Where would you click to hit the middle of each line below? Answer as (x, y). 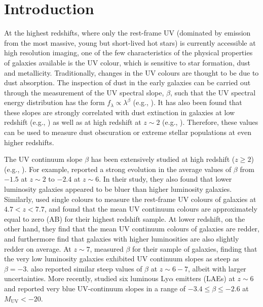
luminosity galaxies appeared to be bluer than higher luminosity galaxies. (118, 189)
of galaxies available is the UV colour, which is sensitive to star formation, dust (127, 62)
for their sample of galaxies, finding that (195, 248)
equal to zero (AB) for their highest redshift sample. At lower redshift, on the (125, 218)
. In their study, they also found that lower (165, 179)
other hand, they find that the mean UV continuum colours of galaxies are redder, (132, 229)
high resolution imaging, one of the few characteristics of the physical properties (128, 53)
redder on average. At (38, 248)
